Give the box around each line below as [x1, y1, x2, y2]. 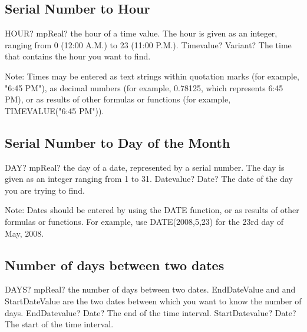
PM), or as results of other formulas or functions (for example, [5, 93, 231, 105]
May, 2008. [5, 227, 44, 239]
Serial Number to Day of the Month [5, 133, 230, 151]
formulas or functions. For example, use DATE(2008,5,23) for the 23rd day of [5, 215, 284, 227]
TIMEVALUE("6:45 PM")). [5, 104, 104, 117]
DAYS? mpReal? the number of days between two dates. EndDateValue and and [5, 283, 296, 296]
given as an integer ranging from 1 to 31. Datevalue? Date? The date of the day [5, 172, 293, 185]
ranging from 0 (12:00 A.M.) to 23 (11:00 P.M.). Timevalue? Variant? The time [5, 38, 292, 51]
